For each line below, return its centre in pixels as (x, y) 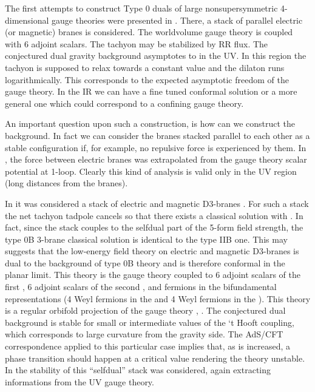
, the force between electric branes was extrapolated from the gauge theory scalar (156, 159)
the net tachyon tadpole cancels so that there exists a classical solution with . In (154, 215)
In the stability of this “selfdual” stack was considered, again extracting (138, 370)
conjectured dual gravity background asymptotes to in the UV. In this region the (156, 56)
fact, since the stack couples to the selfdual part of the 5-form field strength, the (154, 227)
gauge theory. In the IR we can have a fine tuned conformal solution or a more (151, 91)
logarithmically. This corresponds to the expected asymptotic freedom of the (147, 79)
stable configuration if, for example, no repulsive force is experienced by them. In (156, 147)
